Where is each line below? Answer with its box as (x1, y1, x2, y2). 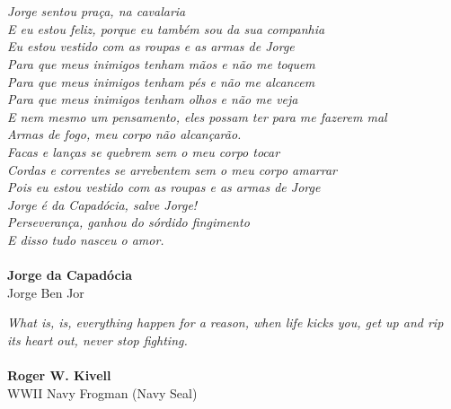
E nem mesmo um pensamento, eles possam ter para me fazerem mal (7, 107, 387, 126)
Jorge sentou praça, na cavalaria (7, 2, 186, 21)
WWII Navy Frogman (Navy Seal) (7, 383, 198, 402)
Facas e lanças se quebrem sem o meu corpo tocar (7, 142, 280, 161)
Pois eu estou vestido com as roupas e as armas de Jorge (7, 178, 321, 196)
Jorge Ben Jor (7, 283, 84, 301)
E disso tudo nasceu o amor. (7, 230, 164, 248)
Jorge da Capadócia (7, 265, 133, 284)
